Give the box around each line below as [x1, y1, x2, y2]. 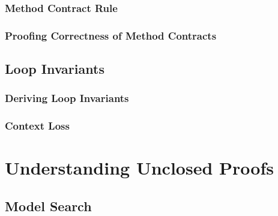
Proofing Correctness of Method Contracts [5, 28, 217, 43]
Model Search [5, 196, 92, 215]
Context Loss [5, 118, 70, 133]
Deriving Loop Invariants [5, 91, 129, 106]
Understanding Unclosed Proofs [5, 155, 274, 180]
